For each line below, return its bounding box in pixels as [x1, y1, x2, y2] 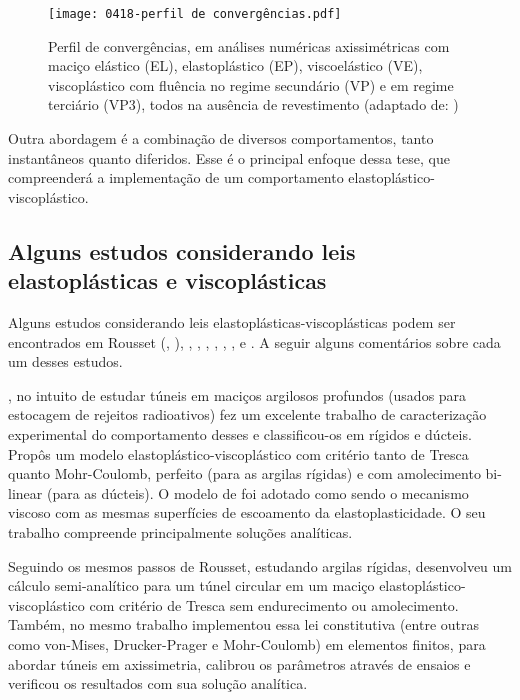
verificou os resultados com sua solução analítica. [8, 673, 308, 694]
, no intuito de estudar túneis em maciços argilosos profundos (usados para [8, 384, 467, 405]
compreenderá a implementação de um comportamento [8, 167, 344, 188]
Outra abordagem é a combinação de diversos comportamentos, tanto [8, 128, 434, 149]
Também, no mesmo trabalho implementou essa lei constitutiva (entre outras [8, 614, 480, 635]
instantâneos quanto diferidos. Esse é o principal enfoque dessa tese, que [8, 147, 450, 168]
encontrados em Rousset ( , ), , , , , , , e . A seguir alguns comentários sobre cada [8, 331, 501, 352]
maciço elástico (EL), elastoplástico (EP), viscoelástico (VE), [48, 55, 423, 76]
